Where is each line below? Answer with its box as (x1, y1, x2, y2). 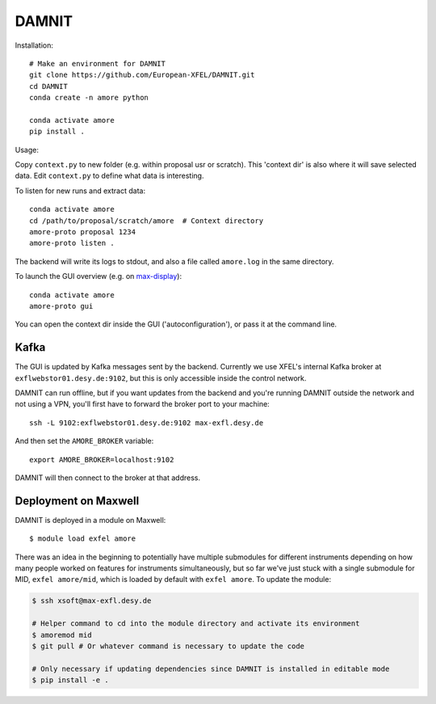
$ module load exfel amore (29, 534, 136, 543)
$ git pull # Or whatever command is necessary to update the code (31, 642, 305, 651)
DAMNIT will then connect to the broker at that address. (15, 473, 201, 483)
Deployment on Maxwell (15, 494, 140, 508)
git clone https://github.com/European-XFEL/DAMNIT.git (29, 70, 255, 80)
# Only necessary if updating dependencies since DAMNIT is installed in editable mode (31, 664, 390, 673)
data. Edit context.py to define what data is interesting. (15, 171, 204, 181)
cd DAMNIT (29, 82, 68, 91)
